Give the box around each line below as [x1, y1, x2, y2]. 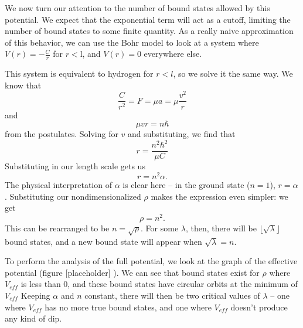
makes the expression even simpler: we [151, 190, 288, 202]
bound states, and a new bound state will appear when [5, 235, 202, 247]
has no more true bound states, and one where [45, 300, 212, 313]
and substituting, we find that [128, 128, 236, 140]
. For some [141, 221, 179, 234]
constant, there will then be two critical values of [84, 289, 260, 301]
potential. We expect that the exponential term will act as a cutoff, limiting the [5, 13, 291, 25]
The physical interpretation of [5, 178, 112, 190]
